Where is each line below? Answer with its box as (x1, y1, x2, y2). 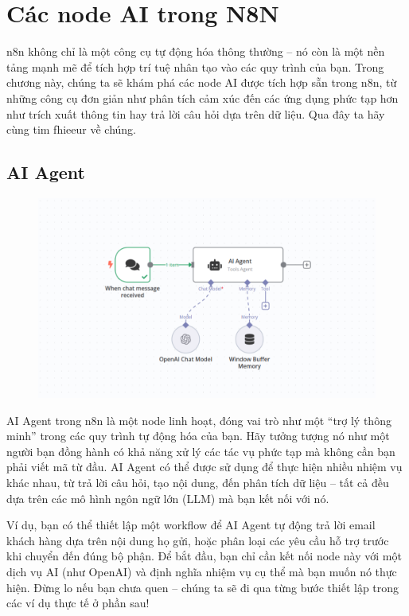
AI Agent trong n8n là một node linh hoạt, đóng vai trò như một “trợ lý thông (6, 411, 391, 428)
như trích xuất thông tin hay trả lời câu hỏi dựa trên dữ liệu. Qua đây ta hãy (6, 105, 385, 122)
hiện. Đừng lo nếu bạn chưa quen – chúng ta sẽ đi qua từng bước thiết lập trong (6, 579, 399, 595)
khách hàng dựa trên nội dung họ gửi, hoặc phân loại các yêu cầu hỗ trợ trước (6, 532, 389, 548)
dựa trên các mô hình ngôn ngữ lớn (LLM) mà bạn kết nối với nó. (6, 489, 329, 506)
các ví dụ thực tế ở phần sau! (6, 595, 150, 611)
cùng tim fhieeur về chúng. (6, 121, 136, 138)
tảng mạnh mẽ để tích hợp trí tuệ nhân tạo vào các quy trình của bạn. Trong (6, 58, 384, 75)
